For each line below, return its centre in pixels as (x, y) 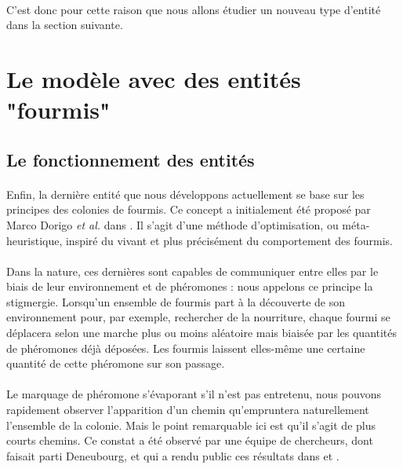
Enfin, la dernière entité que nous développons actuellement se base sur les (185, 194)
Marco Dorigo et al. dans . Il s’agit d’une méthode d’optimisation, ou (172, 224)
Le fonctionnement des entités (131, 159)
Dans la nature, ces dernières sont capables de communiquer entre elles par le (192, 271)
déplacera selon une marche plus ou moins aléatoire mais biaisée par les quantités (202, 333)
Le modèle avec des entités (154, 78)
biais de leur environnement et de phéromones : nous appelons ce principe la (190, 286)
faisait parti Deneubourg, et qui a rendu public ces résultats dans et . (173, 455)
